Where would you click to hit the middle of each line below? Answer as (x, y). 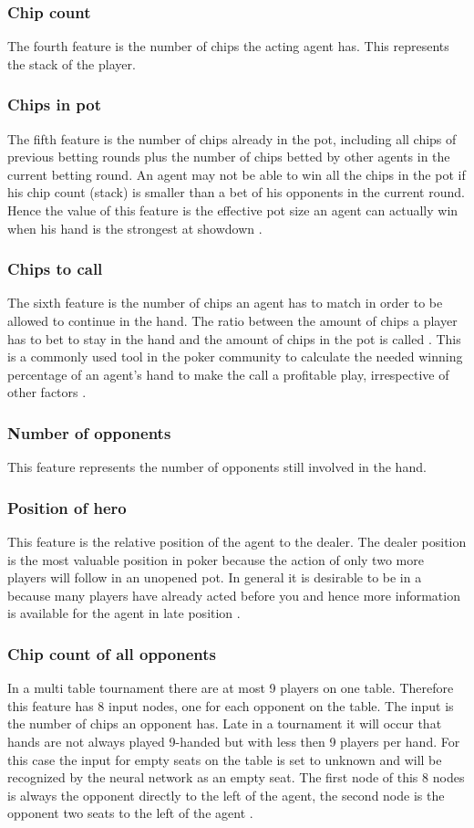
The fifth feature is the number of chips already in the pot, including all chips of (232, 138)
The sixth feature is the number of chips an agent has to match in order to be (225, 303)
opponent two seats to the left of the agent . (130, 813)
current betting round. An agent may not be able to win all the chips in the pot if (237, 174)
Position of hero (67, 507)
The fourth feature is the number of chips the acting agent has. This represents (228, 46)
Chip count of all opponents (112, 653)
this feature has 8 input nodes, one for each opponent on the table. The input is (231, 705)
